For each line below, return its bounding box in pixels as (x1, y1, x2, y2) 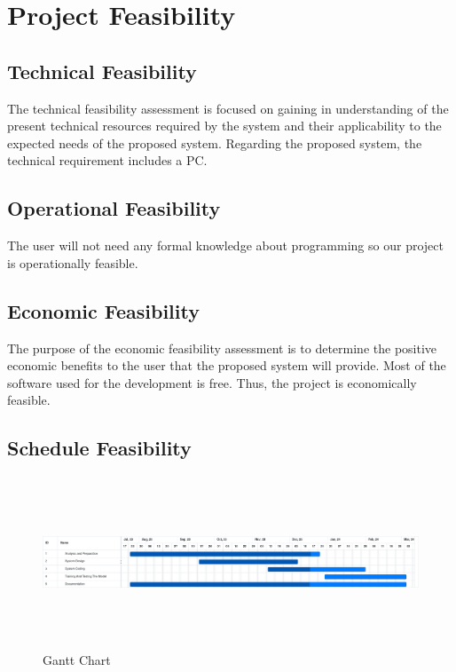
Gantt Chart (43, 650, 111, 668)
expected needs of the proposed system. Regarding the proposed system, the (7, 133, 422, 152)
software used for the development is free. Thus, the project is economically (7, 373, 417, 391)
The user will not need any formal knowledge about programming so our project (7, 236, 444, 255)
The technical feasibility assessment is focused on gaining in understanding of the (7, 99, 449, 117)
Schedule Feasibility (7, 434, 192, 462)
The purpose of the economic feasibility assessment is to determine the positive (7, 338, 437, 357)
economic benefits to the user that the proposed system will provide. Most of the (7, 356, 446, 375)
